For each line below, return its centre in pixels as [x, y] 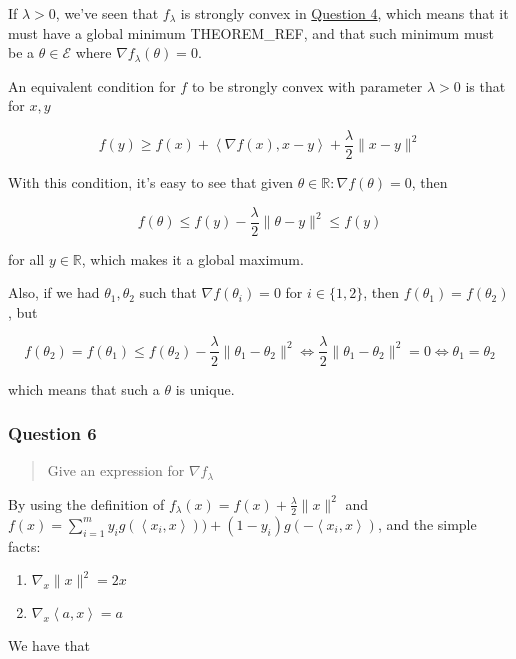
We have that [49, 645]
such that [168, 292]
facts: [24, 545]
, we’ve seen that [107, 13]
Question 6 [52, 433]
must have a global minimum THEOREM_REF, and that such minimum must [251, 32]
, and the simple [427, 523]
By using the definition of [86, 503]
